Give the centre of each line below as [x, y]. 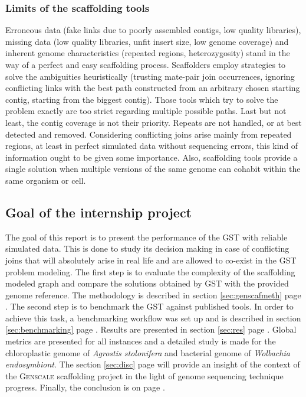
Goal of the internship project [99, 212]
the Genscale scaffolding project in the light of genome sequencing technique [144, 375]
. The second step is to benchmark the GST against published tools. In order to [149, 306]
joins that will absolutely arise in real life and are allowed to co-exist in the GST [151, 260]
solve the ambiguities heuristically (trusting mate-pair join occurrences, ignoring [150, 76]
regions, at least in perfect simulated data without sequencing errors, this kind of [152, 146]
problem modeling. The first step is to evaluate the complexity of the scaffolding [150, 271]
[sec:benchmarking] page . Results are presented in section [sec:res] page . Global [151, 329]
